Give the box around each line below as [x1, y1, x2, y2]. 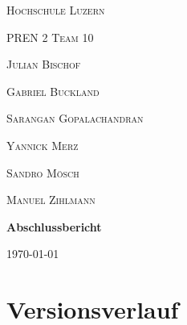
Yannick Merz [6, 136, 79, 153]
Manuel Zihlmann [6, 191, 96, 208]
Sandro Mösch [6, 164, 79, 181]
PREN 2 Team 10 [6, 28, 94, 45]
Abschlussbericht [6, 218, 102, 235]
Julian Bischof [6, 56, 81, 73]
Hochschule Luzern [6, 2, 105, 18]
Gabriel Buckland [6, 82, 100, 99]
